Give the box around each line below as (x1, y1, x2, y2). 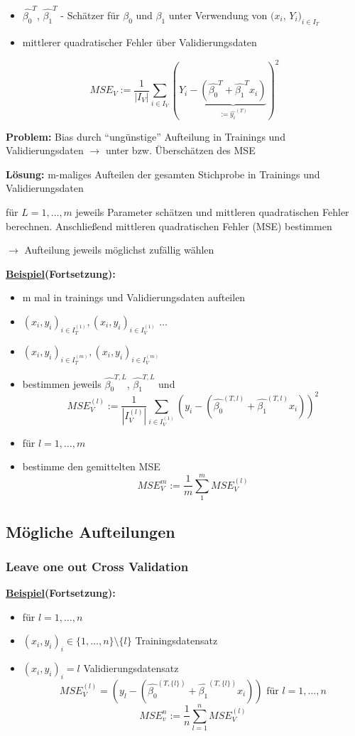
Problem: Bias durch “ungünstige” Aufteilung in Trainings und (6, 129, 285, 144)
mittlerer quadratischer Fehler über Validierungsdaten (22, 34, 257, 49)
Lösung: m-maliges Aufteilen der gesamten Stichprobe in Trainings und (6, 166, 320, 181)
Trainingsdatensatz (135, 633, 218, 648)
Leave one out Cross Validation (6, 557, 189, 575)
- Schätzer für (60, 7, 120, 22)
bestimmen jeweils (22, 376, 102, 391)
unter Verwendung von (168, 7, 268, 22)
